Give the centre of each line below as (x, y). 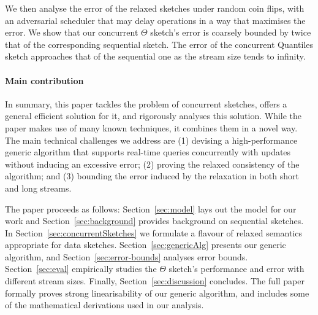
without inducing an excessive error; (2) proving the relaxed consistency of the (152, 164)
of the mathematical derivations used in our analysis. (104, 305)
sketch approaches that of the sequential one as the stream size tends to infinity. (155, 56)
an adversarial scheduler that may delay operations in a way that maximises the (155, 20)
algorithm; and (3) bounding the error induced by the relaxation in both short (152, 176)
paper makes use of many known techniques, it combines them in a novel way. (151, 127)
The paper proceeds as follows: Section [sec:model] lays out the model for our (151, 208)
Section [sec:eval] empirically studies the (81, 269)
